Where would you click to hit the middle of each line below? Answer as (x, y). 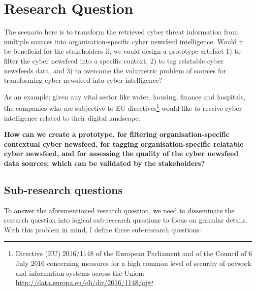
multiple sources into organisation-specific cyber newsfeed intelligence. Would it (124, 41)
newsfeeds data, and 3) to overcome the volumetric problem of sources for (115, 70)
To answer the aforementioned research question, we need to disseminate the (119, 210)
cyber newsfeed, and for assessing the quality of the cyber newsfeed (121, 153)
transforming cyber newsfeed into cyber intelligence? (83, 80)
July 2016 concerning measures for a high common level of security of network (133, 263)
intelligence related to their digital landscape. (72, 117)
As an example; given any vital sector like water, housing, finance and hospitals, (125, 96)
